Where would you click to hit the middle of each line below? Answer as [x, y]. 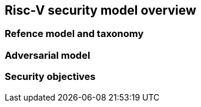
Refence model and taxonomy [74, 34]
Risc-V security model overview [101, 10]
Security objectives [50, 77]
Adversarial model [48, 55]
